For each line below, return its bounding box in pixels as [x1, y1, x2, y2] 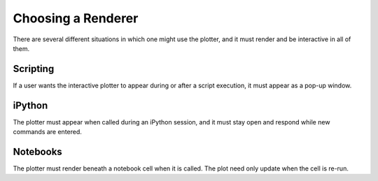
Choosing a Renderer [13, 10, 139, 26]
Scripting [13, 63, 55, 75]
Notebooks [13, 145, 62, 157]
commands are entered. [13, 128, 82, 136]
